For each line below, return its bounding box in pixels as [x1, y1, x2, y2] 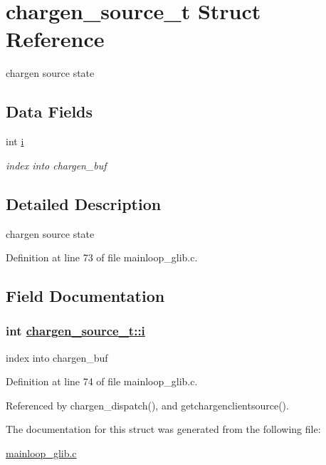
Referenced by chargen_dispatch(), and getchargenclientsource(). [6, 397, 289, 412]
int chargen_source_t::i [6, 322, 145, 340]
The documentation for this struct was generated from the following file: [6, 422, 321, 437]
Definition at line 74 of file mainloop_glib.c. [6, 374, 198, 389]
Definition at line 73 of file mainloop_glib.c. [6, 250, 198, 265]
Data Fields [6, 100, 93, 122]
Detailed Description [6, 192, 162, 214]
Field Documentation [6, 285, 165, 307]
